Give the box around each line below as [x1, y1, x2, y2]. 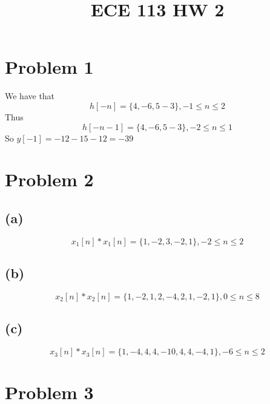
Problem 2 [5, 167, 94, 192]
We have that [5, 90, 55, 102]
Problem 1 [5, 54, 94, 79]
